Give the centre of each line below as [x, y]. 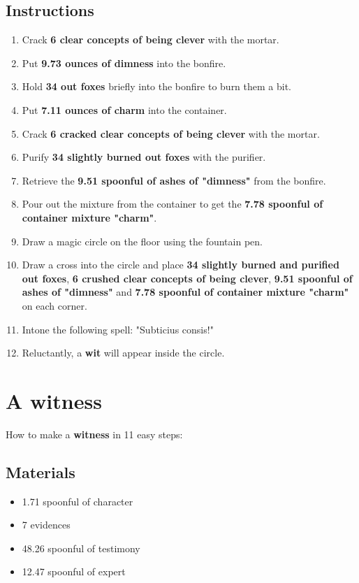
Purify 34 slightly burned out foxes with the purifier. [144, 157]
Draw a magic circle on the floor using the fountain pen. [142, 241]
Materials [41, 472]
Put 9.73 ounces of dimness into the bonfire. [124, 63]
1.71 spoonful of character [78, 501]
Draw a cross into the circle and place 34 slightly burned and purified [181, 265]
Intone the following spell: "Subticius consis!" [118, 329]
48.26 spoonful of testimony [81, 548]
